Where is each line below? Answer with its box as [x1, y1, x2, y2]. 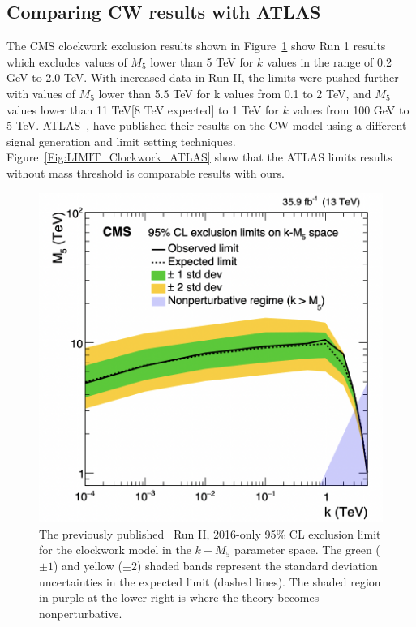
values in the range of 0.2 [266, 53, 392, 70]
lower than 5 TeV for [150, 53, 254, 70]
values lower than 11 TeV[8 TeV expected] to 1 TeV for [6, 101, 279, 118]
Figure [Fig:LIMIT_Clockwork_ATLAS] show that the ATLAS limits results [6, 148, 392, 165]
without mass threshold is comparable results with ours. [6, 164, 285, 181]
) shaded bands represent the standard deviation [136, 557, 378, 574]
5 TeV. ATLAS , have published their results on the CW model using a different [6, 117, 407, 134]
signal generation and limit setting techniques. [6, 132, 236, 149]
